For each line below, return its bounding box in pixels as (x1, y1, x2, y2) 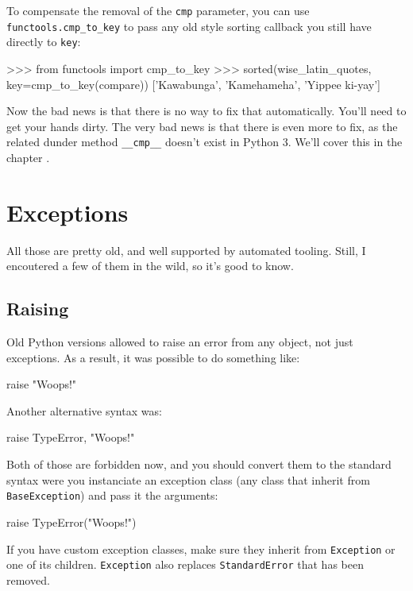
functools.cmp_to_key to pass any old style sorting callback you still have (6, 17, 372, 34)
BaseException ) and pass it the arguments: (6, 487, 218, 504)
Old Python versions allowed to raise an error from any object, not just (6, 334, 353, 350)
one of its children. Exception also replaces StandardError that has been (6, 556, 364, 573)
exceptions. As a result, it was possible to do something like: (6, 349, 300, 365)
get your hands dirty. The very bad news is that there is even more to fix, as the (6, 118, 398, 134)
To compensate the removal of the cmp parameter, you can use (6, 2, 310, 18)
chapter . (6, 149, 50, 165)
